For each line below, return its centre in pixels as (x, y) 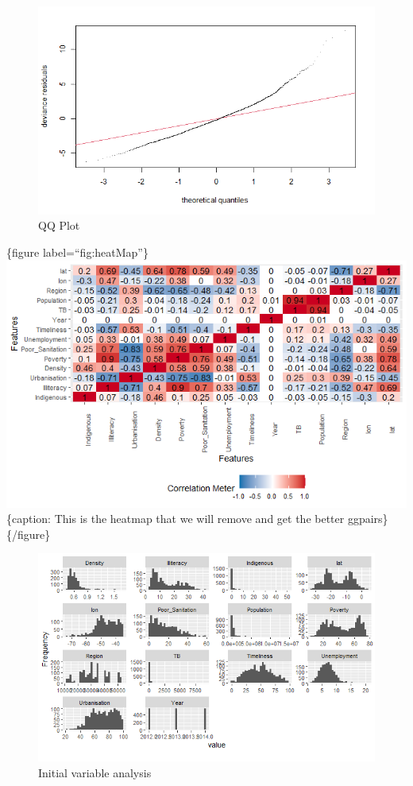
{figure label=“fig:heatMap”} (77, 252)
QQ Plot (59, 225)
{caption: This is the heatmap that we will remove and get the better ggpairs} (197, 519)
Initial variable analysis (95, 772)
